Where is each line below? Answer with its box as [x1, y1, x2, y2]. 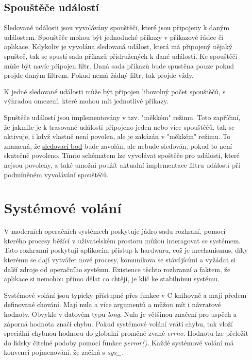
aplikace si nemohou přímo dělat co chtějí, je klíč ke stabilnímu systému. [4, 274, 220, 284]
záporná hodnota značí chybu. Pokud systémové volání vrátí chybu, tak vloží [4, 318, 233, 328]
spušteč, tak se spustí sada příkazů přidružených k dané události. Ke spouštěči [4, 51, 237, 61]
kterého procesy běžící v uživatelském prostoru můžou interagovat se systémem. [4, 235, 241, 245]
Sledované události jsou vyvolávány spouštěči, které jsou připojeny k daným [4, 22, 230, 33]
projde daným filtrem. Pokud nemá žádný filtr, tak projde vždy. [4, 70, 194, 80]
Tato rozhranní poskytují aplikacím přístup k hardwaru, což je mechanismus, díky [4, 245, 248, 255]
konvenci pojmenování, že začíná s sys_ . [4, 347, 123, 357]
